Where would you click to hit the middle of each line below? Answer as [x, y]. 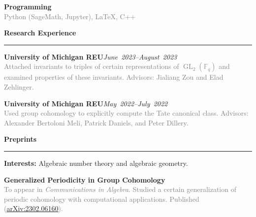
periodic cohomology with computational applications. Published [102, 199]
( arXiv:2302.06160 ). [33, 208]
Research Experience [40, 33]
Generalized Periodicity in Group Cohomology [85, 179]
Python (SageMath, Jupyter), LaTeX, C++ [70, 16]
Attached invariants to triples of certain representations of [92, 66]
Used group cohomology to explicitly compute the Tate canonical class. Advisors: [126, 113]
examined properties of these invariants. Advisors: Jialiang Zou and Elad [114, 77]
